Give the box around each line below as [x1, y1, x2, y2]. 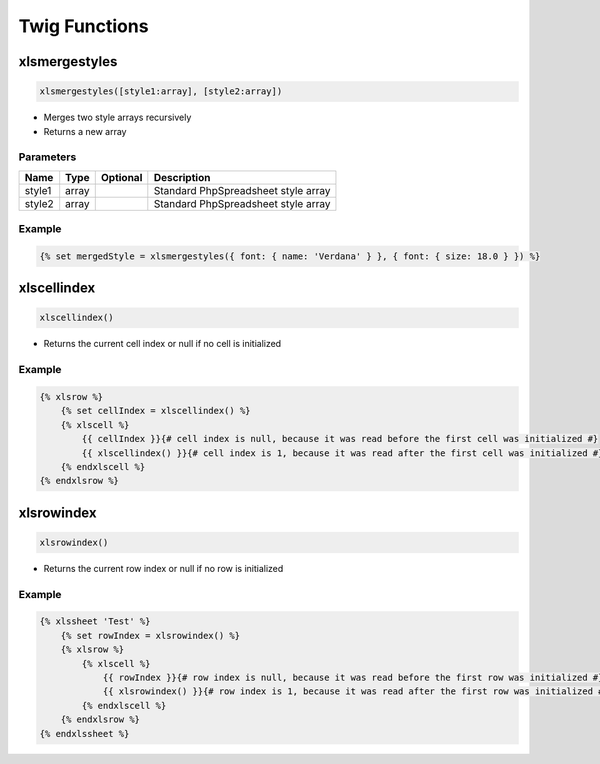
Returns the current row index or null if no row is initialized [43, 562, 284, 574]
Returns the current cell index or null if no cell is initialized [43, 338, 282, 350]
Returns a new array [43, 125, 127, 137]
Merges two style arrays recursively [43, 111, 192, 124]
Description [153, 170, 211, 184]
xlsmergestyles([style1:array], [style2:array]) [39, 86, 283, 97]
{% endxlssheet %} [39, 728, 130, 739]
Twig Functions [18, 15, 149, 37]
